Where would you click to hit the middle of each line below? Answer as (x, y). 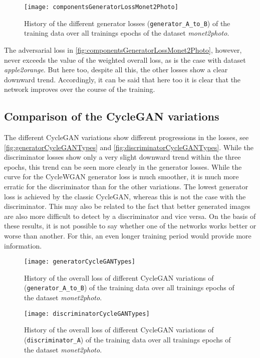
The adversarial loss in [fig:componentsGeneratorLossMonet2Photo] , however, (123, 49)
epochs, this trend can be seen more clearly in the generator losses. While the (123, 166)
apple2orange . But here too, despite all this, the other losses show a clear (116, 70)
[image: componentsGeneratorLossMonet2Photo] (101, 7)
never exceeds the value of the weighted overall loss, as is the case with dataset (125, 59)
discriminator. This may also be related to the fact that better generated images (127, 206)
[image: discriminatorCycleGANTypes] (87, 314)
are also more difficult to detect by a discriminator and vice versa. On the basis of (130, 216)
